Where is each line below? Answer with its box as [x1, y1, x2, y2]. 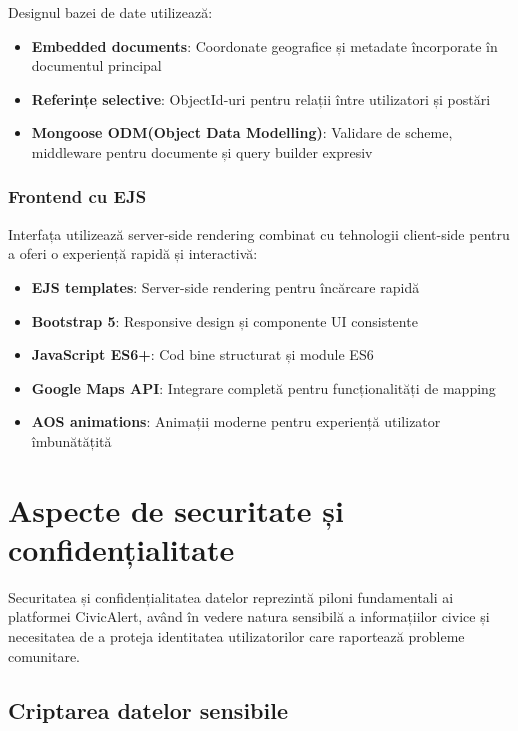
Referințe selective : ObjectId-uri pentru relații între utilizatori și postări [31, 88, 491, 109]
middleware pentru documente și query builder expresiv [31, 141, 373, 162]
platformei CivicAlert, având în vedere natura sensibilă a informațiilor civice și [8, 606, 490, 627]
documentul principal [31, 55, 162, 76]
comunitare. [8, 645, 80, 666]
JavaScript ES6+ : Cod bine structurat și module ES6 [31, 344, 374, 365]
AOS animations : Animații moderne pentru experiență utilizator [31, 411, 441, 432]
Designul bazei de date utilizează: [8, 2, 213, 22]
